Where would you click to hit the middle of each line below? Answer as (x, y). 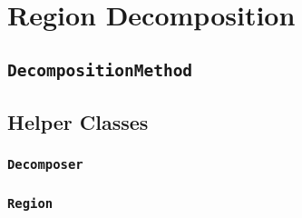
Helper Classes (78, 122)
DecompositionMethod (100, 70)
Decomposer (45, 165)
